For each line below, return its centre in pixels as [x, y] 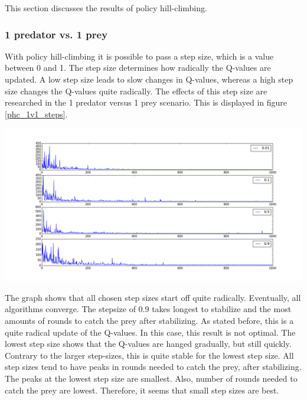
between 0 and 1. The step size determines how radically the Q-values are [138, 68]
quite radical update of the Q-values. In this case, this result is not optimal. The [150, 332]
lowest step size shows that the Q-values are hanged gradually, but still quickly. [148, 344]
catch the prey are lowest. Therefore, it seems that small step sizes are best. [142, 390]
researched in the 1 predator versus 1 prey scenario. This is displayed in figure [146, 102]
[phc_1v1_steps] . [36, 114]
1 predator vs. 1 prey [56, 34]
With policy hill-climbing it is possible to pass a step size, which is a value [139, 56]
